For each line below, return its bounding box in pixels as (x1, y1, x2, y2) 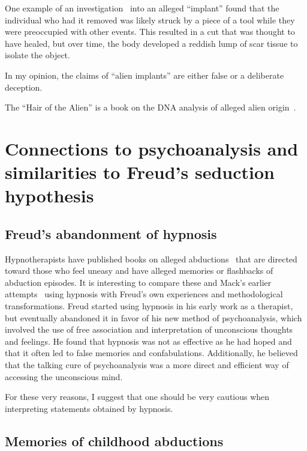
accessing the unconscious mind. (5, 370, 123, 383)
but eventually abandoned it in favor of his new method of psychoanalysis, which (5, 311, 302, 324)
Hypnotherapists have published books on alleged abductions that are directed (5, 252, 297, 265)
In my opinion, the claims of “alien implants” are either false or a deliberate (5, 68, 284, 81)
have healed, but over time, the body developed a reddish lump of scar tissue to (5, 37, 298, 49)
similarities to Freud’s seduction (5, 160, 275, 184)
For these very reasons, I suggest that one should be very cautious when (5, 390, 270, 403)
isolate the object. (5, 49, 70, 61)
